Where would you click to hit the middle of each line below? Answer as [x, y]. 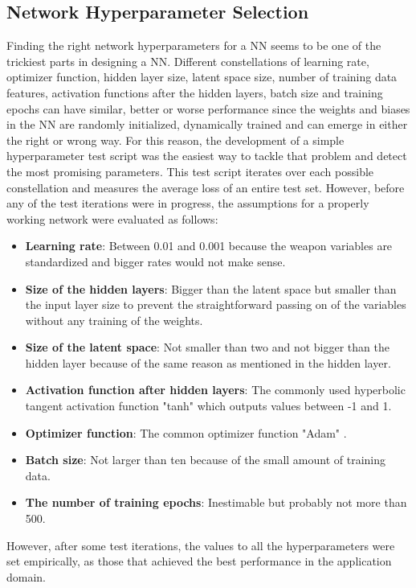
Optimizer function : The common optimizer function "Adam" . [186, 432]
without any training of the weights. [114, 320]
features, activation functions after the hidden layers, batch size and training [195, 92]
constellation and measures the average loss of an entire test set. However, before [206, 187]
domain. [27, 576]
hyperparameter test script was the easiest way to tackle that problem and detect [207, 156]
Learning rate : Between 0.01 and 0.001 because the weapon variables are [209, 246]
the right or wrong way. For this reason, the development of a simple [175, 140]
